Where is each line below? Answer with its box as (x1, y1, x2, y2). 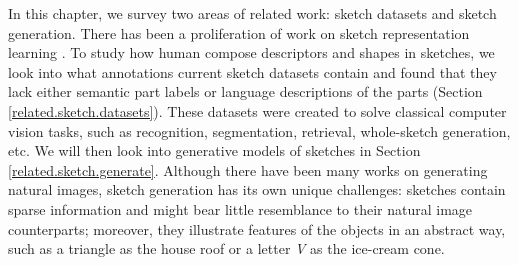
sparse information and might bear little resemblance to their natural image (8, 198, 473, 219)
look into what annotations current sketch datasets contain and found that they (8, 61, 497, 82)
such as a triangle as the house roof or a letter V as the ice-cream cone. (8, 238, 445, 259)
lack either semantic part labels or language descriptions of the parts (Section (8, 81, 483, 102)
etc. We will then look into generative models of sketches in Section (8, 140, 421, 161)
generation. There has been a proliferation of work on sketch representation (8, 22, 470, 43)
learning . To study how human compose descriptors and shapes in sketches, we (8, 42, 495, 63)
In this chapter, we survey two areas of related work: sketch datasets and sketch (8, 3, 497, 23)
